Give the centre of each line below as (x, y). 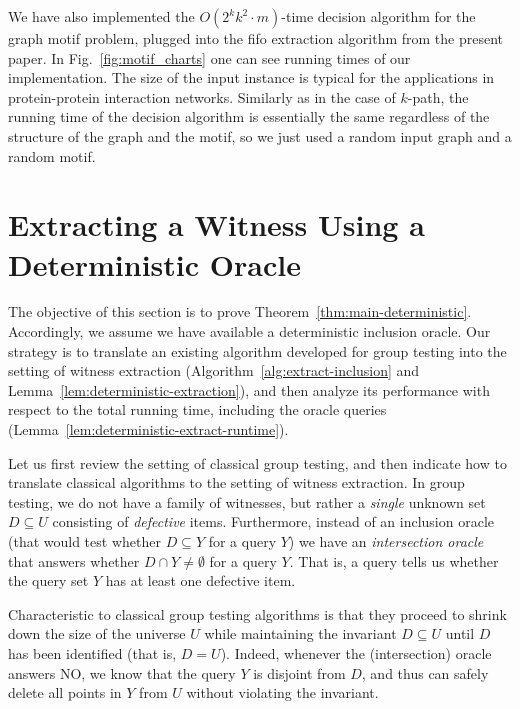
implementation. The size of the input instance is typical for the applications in (251, 77)
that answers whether (74, 560)
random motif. (52, 155)
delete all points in (65, 692)
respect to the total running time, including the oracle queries (197, 409)
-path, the (438, 96)
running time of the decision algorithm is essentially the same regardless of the (249, 116)
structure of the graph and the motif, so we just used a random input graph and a (260, 135)
